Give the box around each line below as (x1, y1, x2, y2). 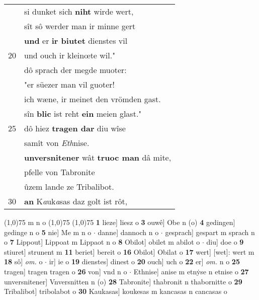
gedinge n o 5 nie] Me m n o (4, 227, 92, 237)
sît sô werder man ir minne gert (24, 20, 136, 32)
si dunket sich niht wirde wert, (24, 6, 134, 17)
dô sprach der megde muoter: (24, 64, 127, 76)
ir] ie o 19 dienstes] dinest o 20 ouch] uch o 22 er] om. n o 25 (49, 256, 240, 267)
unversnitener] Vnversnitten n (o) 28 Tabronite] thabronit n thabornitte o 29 (4, 276, 242, 286)
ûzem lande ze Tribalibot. (24, 181, 114, 192)
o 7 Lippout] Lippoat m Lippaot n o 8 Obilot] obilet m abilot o (4, 237, 200, 247)
